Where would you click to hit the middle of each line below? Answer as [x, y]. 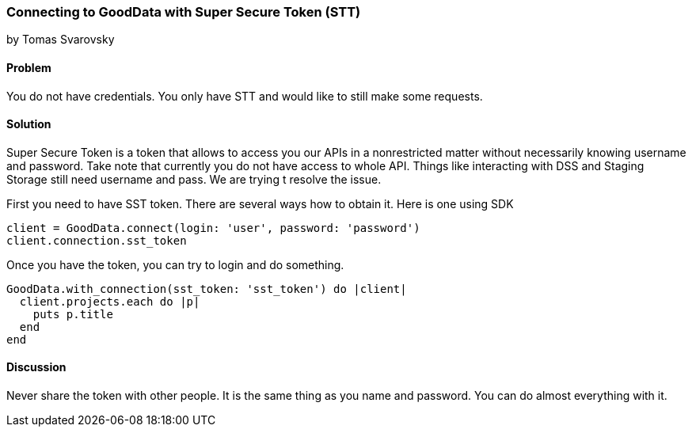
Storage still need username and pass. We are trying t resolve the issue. [194, 179]
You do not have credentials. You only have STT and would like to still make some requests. [245, 96]
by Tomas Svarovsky [61, 40]
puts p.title [73, 314]
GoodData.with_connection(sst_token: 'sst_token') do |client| [207, 289]
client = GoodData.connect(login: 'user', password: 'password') [213, 228]
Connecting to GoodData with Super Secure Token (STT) [184, 12]
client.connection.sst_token [97, 240]
